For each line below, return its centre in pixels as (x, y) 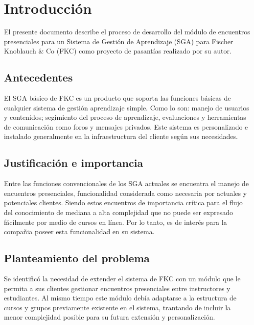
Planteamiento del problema (77, 258)
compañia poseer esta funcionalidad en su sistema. (79, 231)
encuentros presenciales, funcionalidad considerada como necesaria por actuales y (126, 193)
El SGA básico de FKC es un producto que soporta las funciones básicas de (117, 98)
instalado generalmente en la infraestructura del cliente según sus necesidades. (121, 136)
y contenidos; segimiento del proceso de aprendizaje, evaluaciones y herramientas (125, 117)
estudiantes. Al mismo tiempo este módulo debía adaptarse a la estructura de (120, 298)
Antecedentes (38, 77)
